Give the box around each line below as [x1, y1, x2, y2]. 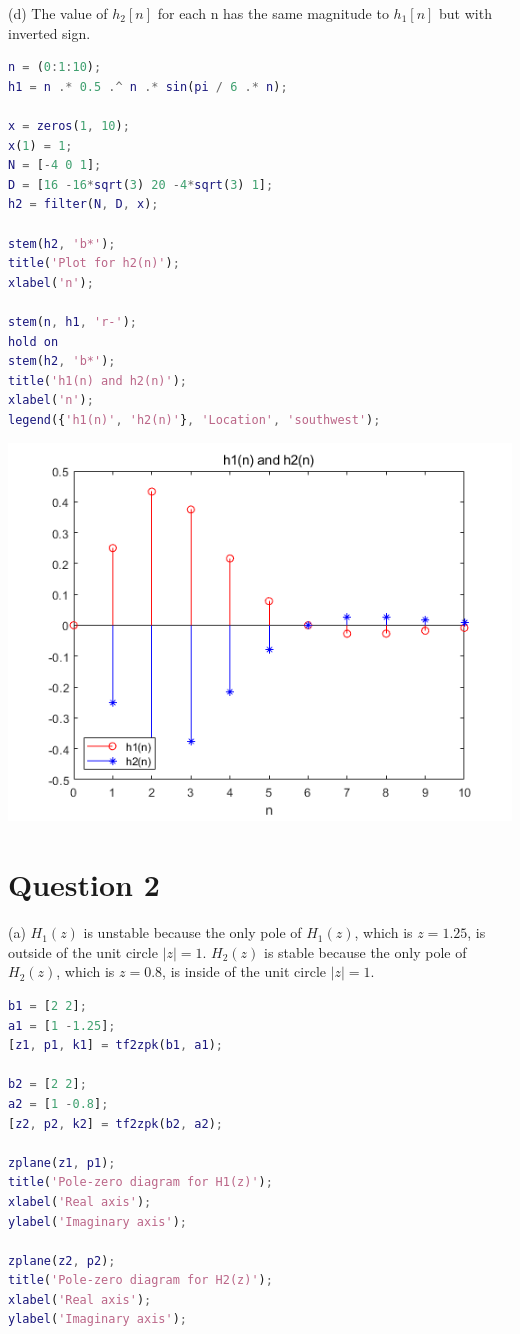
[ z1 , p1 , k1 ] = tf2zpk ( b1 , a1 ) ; [8, 1038, 223, 1053]
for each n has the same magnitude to [157, 3, 389, 23]
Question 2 [8, 864, 160, 905]
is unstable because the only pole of [83, 922, 302, 943]
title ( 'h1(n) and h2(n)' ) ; [8, 373, 188, 388]
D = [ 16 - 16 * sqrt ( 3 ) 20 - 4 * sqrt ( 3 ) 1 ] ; [8, 177, 274, 192]
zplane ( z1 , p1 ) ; [8, 1155, 116, 1170]
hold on [8, 334, 59, 349]
